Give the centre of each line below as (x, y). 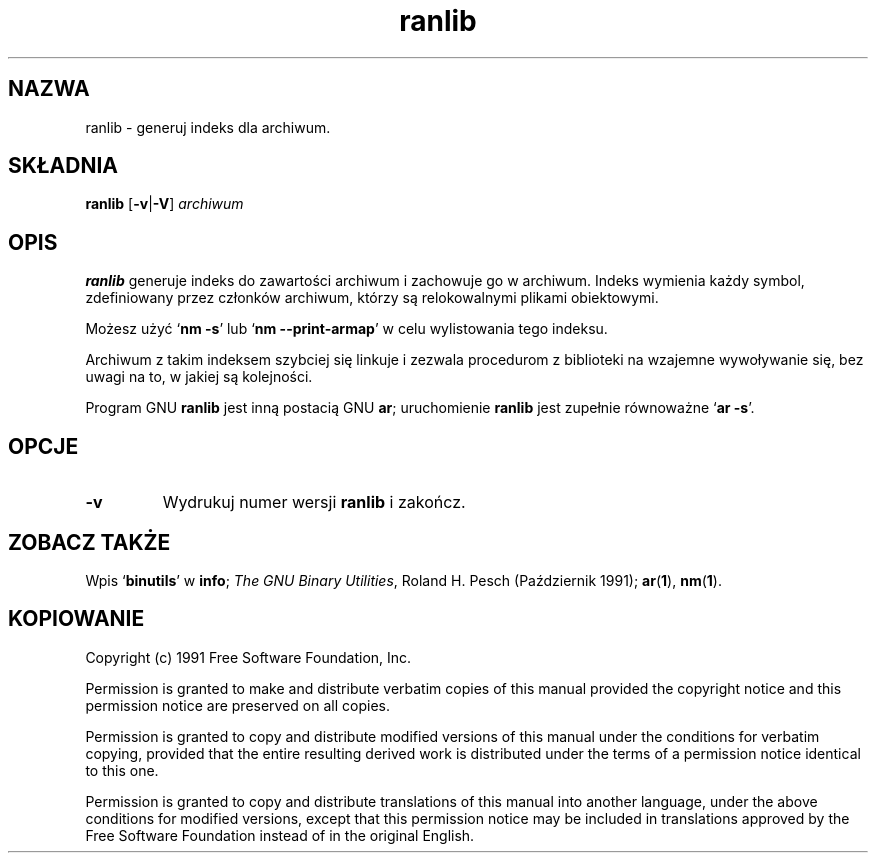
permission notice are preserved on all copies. (237, 705)
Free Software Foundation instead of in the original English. (280, 835)
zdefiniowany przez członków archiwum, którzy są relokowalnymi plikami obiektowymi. (372, 298)
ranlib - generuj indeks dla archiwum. (208, 127)
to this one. (122, 770)
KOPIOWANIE (76, 619)
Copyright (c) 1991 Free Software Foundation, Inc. (248, 657)
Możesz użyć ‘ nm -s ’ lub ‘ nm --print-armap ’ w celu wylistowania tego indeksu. (346, 329)
